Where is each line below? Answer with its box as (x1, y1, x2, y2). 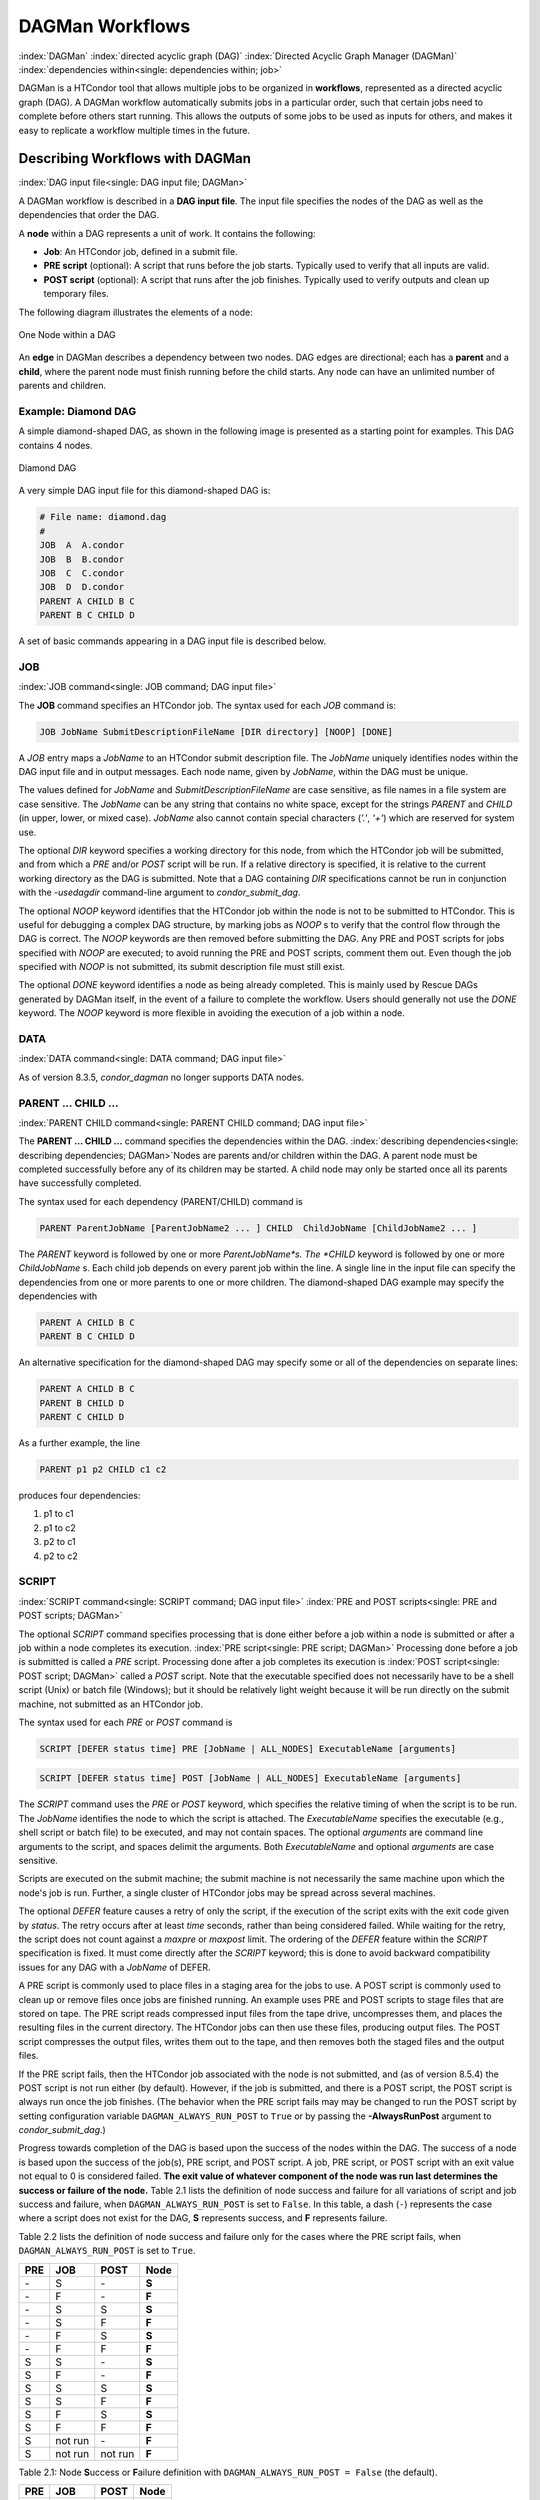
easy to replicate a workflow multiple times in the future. (18, 124, 250, 136)
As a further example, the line (18, 1437, 140, 1449)
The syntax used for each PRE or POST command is (18, 1716, 233, 1728)
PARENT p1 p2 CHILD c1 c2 (39, 1464, 167, 1475)
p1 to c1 (43, 1508, 74, 1520)
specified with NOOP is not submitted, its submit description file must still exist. (18, 961, 345, 973)
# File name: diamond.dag (39, 511, 167, 523)
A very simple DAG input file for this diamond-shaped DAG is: (18, 485, 271, 497)
